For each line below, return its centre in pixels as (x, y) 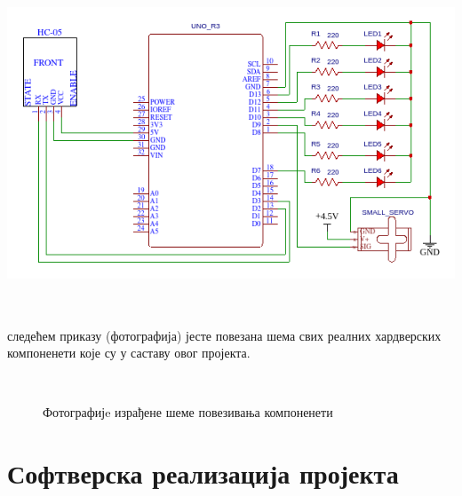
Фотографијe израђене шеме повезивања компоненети (188, 412)
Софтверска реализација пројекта (203, 473)
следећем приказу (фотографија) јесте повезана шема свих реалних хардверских (224, 335)
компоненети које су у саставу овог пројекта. (129, 353)
